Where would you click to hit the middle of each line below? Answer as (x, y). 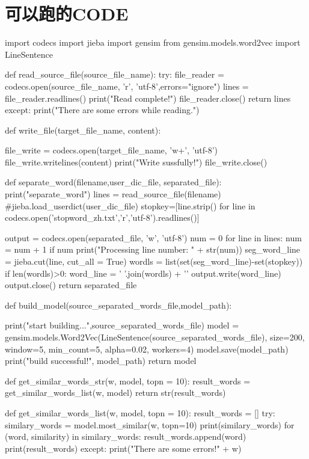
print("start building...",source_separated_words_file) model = (122, 325)
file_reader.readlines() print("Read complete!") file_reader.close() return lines (148, 98)
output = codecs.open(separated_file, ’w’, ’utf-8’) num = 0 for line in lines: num (153, 237)
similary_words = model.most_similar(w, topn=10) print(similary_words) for (150, 424)
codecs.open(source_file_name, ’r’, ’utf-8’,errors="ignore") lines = (127, 86)
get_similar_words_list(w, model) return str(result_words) (115, 393)
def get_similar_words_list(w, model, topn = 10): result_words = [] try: (140, 412)
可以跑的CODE (67, 14)
